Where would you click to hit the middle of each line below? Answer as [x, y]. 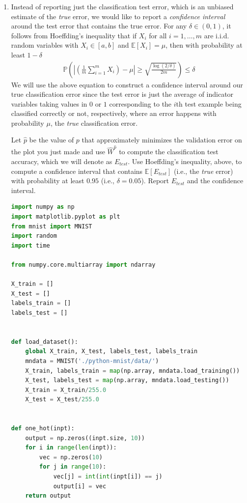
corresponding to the [140, 103]
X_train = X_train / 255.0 [66, 390]
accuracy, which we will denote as [62, 161]
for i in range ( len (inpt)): [71, 448]
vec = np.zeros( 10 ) [71, 457]
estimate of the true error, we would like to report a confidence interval [118, 16]
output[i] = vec [80, 486]
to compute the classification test [169, 152]
